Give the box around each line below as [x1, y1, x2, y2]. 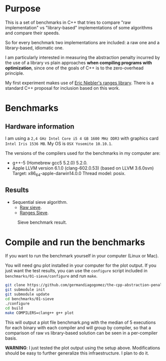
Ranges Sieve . [19, 209, 49, 216]
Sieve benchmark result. [17, 219, 67, 225]
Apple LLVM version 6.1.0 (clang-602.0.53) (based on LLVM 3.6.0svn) [12, 165, 154, 171]
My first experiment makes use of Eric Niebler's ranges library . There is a [5, 80, 154, 86]
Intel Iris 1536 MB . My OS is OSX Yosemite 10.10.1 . [5, 140, 113, 146]
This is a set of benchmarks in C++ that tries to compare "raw [5, 19, 131, 25]
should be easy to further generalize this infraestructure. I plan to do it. [5, 350, 149, 356]
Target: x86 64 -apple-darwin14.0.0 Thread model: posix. [12, 170, 126, 178]
